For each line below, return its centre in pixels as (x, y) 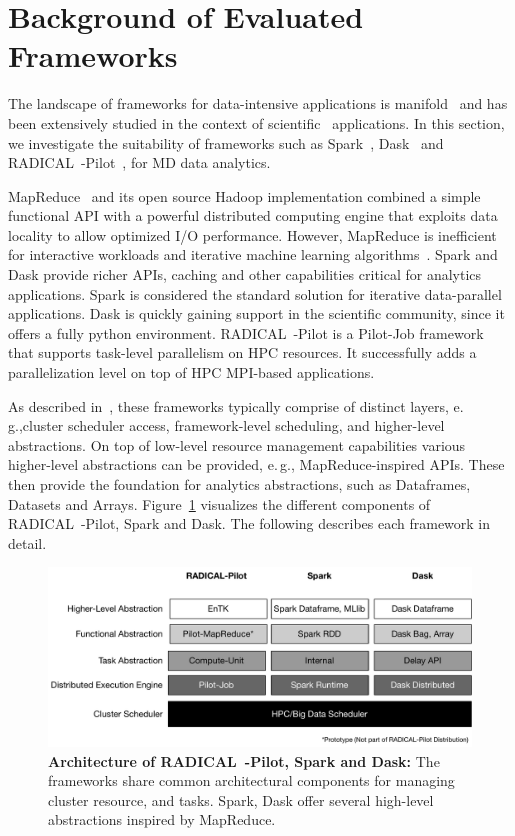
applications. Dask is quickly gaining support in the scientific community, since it (256, 313)
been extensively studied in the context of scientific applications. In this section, (256, 122)
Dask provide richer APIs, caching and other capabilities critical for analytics (245, 274)
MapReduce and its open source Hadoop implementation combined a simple (244, 195)
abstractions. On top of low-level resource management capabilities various (237, 444)
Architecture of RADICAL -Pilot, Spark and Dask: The (244, 760)
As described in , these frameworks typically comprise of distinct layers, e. (236, 405)
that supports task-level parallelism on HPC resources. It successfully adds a (242, 352)
